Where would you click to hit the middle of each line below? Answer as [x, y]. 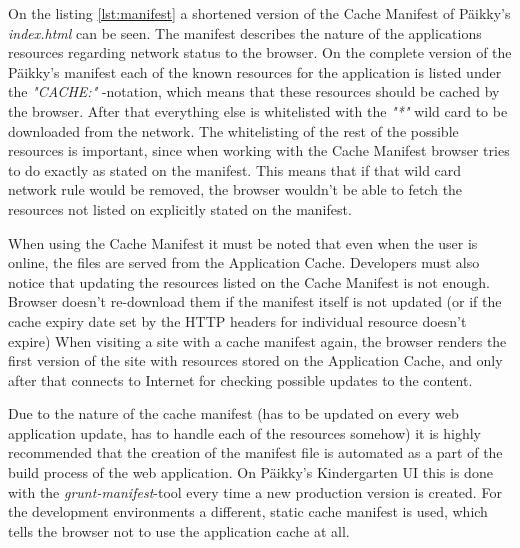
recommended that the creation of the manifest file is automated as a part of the [255, 452]
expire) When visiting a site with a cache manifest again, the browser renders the [257, 340]
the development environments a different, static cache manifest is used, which [248, 511]
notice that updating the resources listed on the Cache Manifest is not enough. [249, 281]
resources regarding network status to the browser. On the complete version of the [260, 52]
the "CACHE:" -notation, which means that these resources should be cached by [254, 91]
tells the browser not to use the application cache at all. [179, 530]
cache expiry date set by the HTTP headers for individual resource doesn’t [237, 320]
